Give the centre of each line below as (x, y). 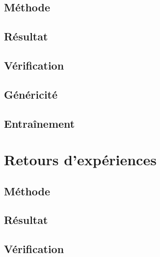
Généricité (31, 94)
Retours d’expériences (80, 160)
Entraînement (40, 123)
